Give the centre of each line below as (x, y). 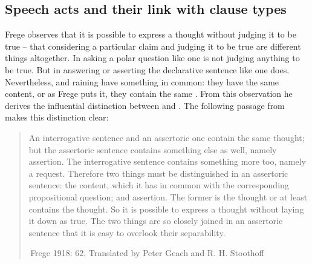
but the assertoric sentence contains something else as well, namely (153, 149)
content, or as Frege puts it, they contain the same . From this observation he (149, 94)
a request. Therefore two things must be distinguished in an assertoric (158, 173)
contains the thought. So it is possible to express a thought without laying (166, 209)
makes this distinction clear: (57, 117)
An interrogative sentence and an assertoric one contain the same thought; (167, 137)
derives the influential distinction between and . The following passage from (145, 105)
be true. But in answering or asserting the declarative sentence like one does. (147, 69)
